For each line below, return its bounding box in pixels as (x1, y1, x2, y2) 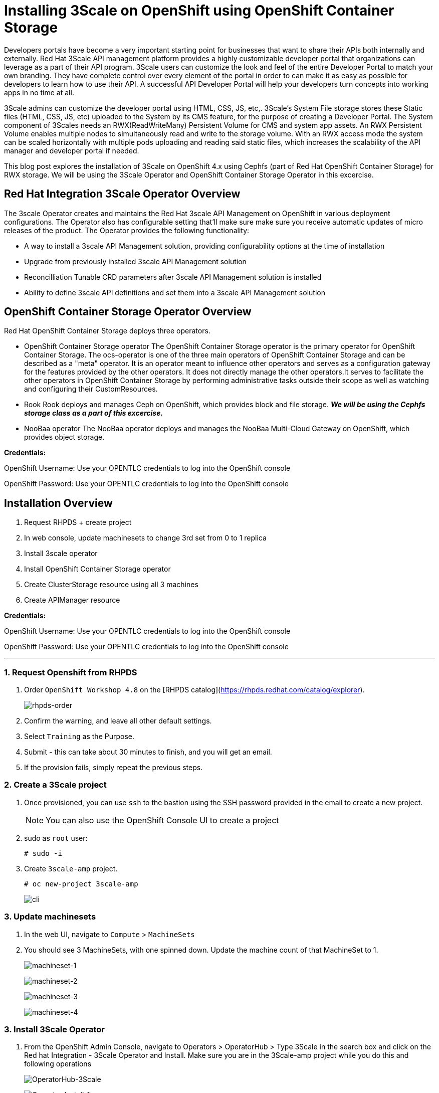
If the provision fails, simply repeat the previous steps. (24, 763, 203, 772)
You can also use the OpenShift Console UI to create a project (46, 815, 279, 825)
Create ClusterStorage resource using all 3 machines (24, 580, 198, 589)
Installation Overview (4, 496, 113, 509)
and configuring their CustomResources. (24, 385, 158, 394)
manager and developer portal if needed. (4, 146, 139, 155)
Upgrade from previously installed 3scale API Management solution (24, 257, 247, 266)
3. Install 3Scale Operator (4, 1024, 105, 1034)
